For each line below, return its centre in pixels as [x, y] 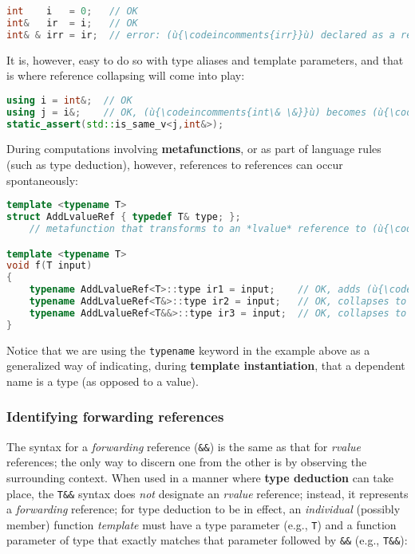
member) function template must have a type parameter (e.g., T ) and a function [202, 524]
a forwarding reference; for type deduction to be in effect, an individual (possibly [204, 509]
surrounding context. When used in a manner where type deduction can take [200, 477]
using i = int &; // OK [69, 100]
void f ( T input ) [49, 266]
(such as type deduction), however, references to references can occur [175, 165]
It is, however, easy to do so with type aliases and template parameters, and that [205, 59]
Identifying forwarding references [115, 416]
